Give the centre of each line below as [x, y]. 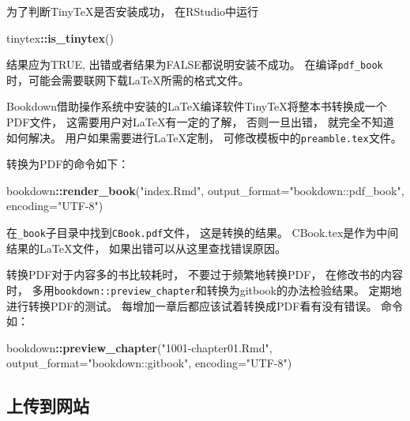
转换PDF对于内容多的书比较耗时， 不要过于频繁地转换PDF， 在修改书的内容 [205, 274]
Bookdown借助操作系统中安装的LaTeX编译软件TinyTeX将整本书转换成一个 [197, 106]
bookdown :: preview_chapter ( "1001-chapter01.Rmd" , [139, 347]
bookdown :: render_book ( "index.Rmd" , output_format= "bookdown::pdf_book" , [205, 190]
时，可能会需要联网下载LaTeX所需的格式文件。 [128, 79]
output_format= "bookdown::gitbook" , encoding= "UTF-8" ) [149, 363]
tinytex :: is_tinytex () [60, 38]
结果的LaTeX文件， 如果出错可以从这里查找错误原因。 [147, 248]
